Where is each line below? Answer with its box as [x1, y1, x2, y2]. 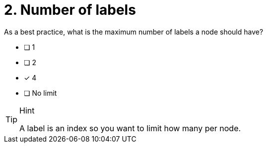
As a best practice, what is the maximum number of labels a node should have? [4, 27, 264, 36]
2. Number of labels [4, 1, 136, 18]
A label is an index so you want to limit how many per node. [19, 123, 241, 133]
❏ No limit [24, 88, 57, 97]
